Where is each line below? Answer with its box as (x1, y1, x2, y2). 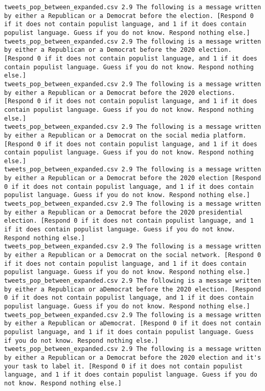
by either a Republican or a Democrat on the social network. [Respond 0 (4, 251, 261, 259)
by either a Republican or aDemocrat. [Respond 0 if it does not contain (4, 320, 261, 327)
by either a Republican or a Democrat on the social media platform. (4, 131, 247, 139)
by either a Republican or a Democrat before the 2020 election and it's (4, 354, 261, 361)
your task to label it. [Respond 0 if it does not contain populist (4, 362, 243, 370)
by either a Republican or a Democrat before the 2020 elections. (4, 89, 236, 96)
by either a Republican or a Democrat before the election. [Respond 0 (4, 12, 254, 19)
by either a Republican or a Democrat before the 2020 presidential (4, 208, 243, 216)
